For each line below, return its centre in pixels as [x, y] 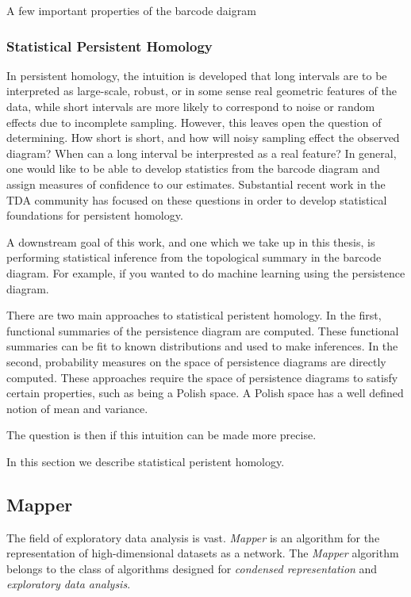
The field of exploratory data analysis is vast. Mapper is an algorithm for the [193, 537]
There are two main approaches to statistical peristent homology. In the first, [194, 315]
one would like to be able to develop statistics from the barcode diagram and [193, 168]
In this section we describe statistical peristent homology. [146, 461]
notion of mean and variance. [77, 408]
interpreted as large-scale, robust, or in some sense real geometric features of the [202, 91]
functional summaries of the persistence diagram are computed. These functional [203, 330]
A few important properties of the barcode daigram [131, 10]
